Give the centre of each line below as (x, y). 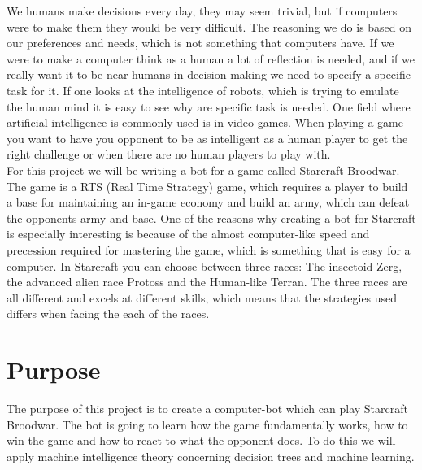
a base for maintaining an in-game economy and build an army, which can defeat (208, 202)
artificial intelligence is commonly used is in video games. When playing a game (205, 122)
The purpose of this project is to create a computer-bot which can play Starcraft (207, 408)
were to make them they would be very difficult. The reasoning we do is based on (209, 26)
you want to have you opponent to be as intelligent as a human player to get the (207, 138)
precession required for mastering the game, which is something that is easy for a (209, 249)
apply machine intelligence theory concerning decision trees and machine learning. (211, 456)
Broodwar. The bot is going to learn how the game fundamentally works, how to (207, 424)
